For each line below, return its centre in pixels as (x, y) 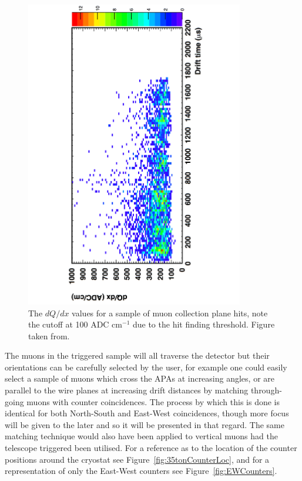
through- (266, 390)
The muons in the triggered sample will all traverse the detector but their (137, 355)
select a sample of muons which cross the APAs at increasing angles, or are (140, 378)
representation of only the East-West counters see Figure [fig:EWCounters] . (141, 471)
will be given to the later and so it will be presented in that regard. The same (145, 424)
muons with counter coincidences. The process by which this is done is (153, 401)
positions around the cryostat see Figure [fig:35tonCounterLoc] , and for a (137, 459)
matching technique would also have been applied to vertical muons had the (141, 436)
